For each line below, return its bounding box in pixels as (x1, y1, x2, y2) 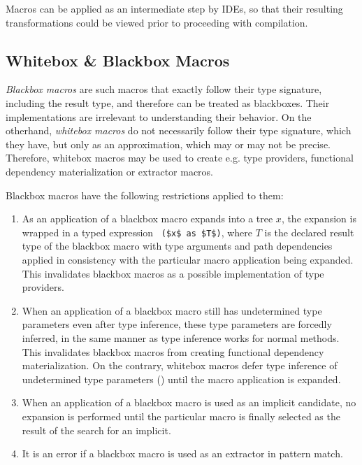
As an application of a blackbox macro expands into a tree (22, 211, 273, 226)
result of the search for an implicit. (22, 422, 171, 437)
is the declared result (264, 224, 354, 239)
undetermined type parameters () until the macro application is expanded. (22, 371, 341, 386)
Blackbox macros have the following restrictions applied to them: (6, 187, 284, 202)
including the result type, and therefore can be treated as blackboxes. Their (6, 95, 330, 110)
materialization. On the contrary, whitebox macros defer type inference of (22, 358, 338, 373)
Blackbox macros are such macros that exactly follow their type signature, (6, 82, 322, 96)
